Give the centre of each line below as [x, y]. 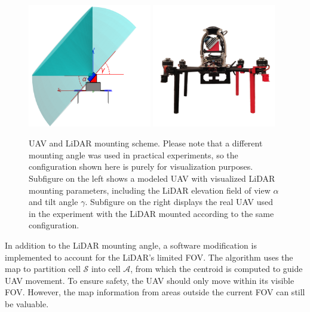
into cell [106, 269]
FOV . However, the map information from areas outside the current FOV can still [155, 292]
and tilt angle [53, 202]
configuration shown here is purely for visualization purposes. [141, 166]
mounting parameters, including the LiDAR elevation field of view [150, 190]
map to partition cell [43, 269]
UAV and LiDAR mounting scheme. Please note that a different [146, 143]
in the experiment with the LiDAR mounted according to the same [151, 213]
